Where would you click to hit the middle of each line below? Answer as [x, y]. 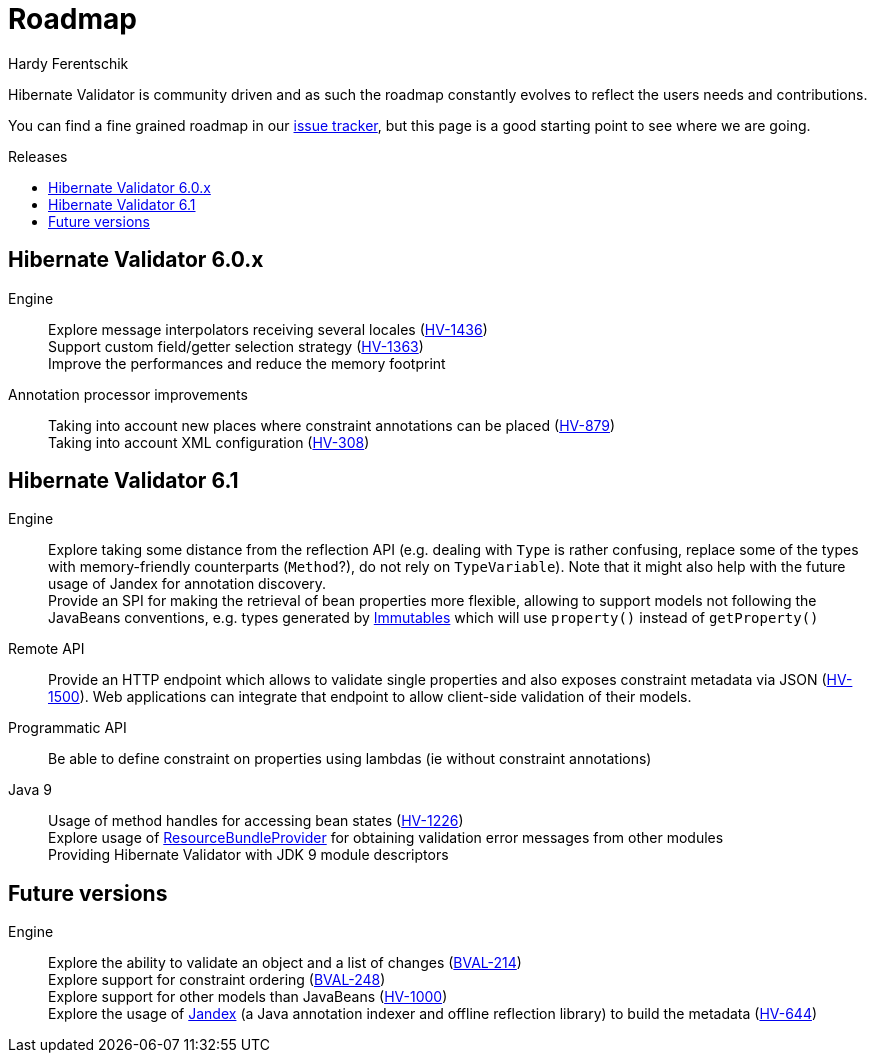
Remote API [46, 649]
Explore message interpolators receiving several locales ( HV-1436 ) [268, 329]
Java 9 [30, 790]
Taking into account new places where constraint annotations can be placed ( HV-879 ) [332, 425]
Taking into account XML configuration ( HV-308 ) [209, 442]
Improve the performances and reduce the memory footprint [247, 363]
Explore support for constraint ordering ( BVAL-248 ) [217, 980]
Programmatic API [67, 728]
